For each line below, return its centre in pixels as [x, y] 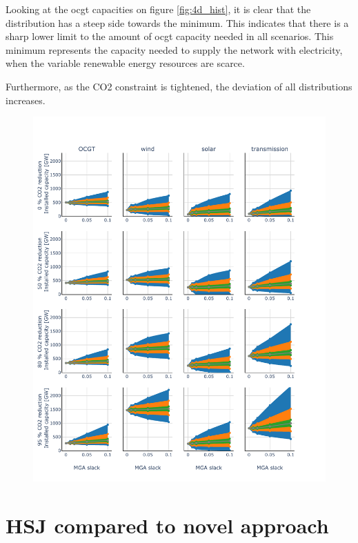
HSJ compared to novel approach [167, 525]
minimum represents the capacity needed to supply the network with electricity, [174, 49]
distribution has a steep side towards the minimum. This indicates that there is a [177, 22]
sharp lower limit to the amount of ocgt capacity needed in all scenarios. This [170, 36]
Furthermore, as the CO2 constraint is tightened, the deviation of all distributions [179, 86]
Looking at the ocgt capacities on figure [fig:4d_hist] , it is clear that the [158, 9]
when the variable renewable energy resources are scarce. [125, 63]
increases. [26, 100]
